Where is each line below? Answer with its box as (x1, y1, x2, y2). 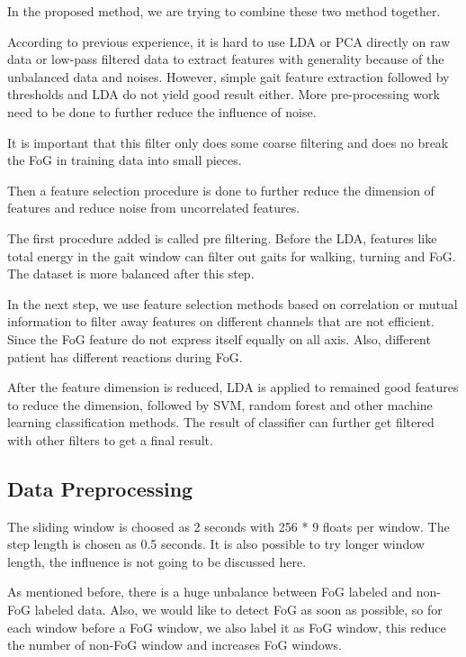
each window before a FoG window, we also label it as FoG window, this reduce (7, 617, 446, 636)
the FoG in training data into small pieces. (7, 151, 242, 169)
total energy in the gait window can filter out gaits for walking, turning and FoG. (7, 246, 456, 265)
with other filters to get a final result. (7, 430, 213, 449)
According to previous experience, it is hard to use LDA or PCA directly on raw (7, 32, 451, 50)
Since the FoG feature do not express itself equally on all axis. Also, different (7, 329, 431, 348)
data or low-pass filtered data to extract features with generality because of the (7, 50, 444, 68)
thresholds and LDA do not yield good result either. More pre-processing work (7, 85, 440, 104)
